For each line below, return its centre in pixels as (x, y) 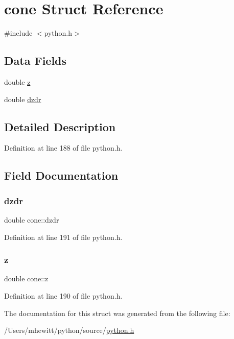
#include (18, 33)
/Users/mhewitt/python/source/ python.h (69, 330)
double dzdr (23, 99)
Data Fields (36, 60)
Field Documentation (61, 175)
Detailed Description (60, 126)
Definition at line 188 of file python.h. (63, 148)
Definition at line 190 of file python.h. (63, 295)
